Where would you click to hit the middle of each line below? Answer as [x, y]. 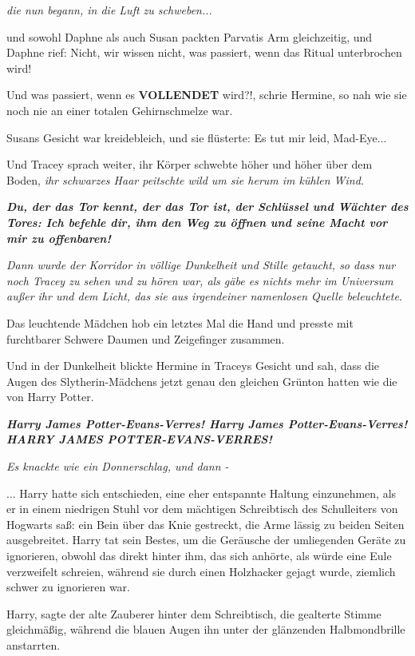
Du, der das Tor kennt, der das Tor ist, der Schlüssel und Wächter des [207, 207]
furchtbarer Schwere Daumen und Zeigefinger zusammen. [146, 338]
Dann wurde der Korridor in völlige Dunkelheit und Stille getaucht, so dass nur [201, 265]
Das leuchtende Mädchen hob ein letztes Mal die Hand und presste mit [180, 322]
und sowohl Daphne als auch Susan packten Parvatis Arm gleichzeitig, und [190, 36]
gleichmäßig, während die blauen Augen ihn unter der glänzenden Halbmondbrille [206, 629]
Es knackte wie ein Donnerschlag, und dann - [118, 466]
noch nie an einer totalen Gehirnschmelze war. [120, 110]
